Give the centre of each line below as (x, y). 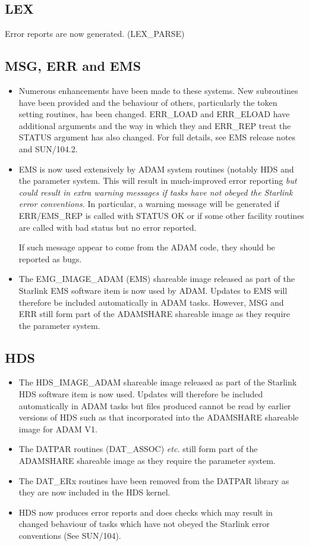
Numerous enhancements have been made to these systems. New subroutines (158, 90)
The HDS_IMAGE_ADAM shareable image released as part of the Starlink (158, 382)
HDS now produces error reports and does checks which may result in (146, 512)
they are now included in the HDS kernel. (94, 492)
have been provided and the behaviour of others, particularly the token (148, 102)
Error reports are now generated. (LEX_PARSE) (95, 34)
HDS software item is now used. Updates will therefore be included (141, 394)
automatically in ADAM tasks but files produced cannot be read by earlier (155, 405)
